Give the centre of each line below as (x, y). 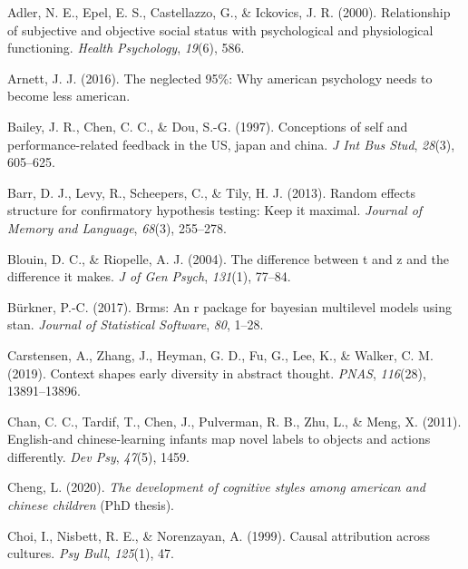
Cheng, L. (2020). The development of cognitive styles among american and (216, 487)
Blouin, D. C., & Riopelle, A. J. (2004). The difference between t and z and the (228, 258)
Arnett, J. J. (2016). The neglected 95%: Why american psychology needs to (220, 78)
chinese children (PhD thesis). (91, 505)
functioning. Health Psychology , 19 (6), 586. (126, 48)
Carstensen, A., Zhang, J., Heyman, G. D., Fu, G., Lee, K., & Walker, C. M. (220, 354)
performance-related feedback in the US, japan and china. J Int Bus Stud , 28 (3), (231, 144)
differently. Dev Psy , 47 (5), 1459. (98, 456)
